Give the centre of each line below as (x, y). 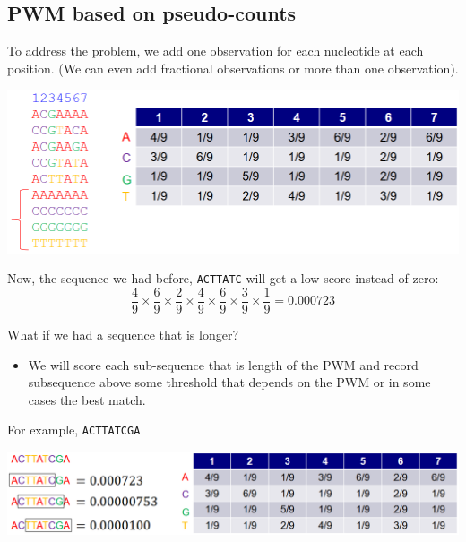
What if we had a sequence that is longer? (123, 334)
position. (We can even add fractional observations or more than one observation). (233, 68)
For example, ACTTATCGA (74, 430)
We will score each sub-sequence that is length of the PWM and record (223, 364)
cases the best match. (87, 399)
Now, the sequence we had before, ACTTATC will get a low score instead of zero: (223, 278)
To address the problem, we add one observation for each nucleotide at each (216, 51)
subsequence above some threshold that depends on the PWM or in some (229, 382)
